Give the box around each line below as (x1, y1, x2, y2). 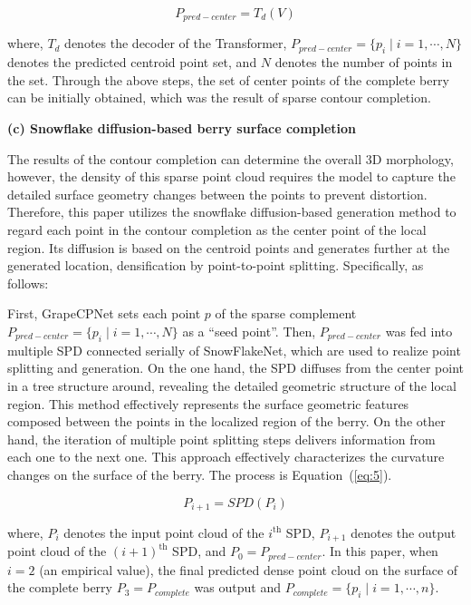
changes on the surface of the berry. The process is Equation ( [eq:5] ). (7, 464, 392, 483)
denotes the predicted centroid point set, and (7, 53, 257, 72)
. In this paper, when (322, 542, 438, 561)
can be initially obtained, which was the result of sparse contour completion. (7, 88, 431, 107)
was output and (194, 578, 281, 597)
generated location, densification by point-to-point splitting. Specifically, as (7, 256, 424, 275)
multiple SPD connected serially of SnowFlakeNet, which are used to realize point (7, 340, 461, 359)
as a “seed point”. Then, (182, 321, 316, 340)
